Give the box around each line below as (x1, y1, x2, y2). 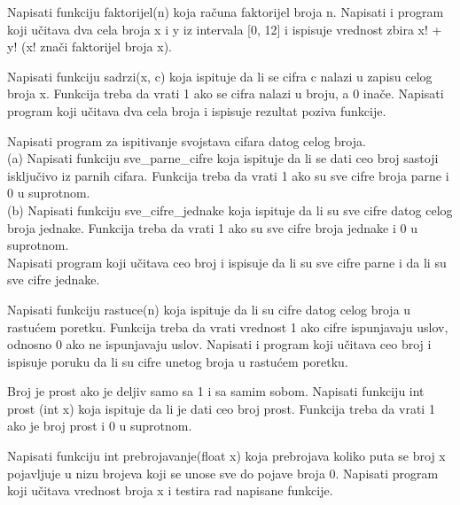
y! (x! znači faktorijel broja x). (7, 37, 173, 56)
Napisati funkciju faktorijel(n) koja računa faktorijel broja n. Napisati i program (7, 3, 444, 20)
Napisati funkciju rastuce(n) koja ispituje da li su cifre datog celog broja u (7, 299, 411, 318)
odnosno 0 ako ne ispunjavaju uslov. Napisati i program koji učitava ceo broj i (7, 335, 432, 353)
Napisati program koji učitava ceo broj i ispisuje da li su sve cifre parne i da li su (7, 252, 447, 271)
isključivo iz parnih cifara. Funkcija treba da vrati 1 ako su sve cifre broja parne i (7, 166, 449, 184)
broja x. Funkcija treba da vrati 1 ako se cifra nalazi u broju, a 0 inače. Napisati (7, 84, 444, 103)
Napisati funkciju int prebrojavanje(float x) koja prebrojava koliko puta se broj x (7, 447, 446, 465)
